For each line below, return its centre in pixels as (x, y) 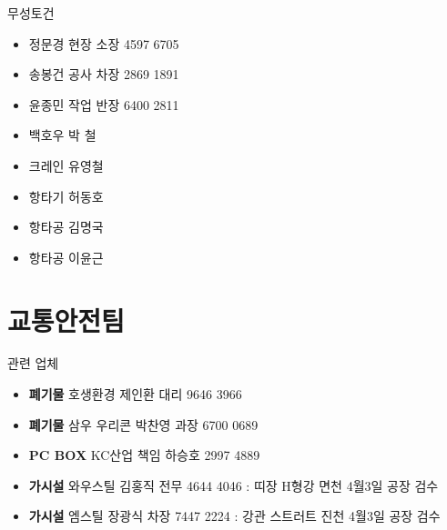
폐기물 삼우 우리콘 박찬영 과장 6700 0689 (143, 424)
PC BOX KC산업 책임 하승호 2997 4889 (144, 455)
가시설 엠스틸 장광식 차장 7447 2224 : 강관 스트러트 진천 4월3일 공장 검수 (234, 516)
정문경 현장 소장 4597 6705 (104, 43)
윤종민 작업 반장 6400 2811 (104, 104)
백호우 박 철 (62, 135)
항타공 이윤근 (66, 257)
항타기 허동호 (66, 196)
